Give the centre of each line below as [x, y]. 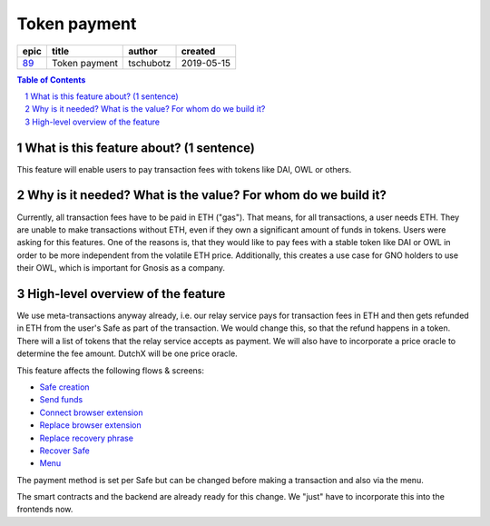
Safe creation [64, 387]
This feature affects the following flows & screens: [110, 370]
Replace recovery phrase [86, 438]
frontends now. [45, 510]
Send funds [61, 400]
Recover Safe [64, 451]
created [198, 51]
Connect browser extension [91, 412]
